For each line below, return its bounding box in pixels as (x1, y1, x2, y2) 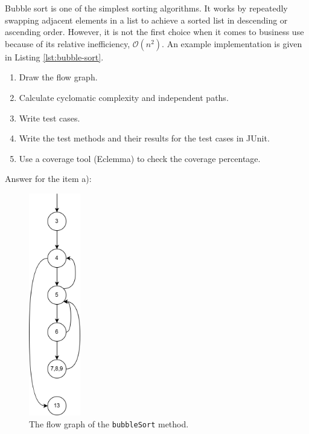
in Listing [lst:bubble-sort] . (5, 50, 104, 63)
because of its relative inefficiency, (5, 37, 130, 50)
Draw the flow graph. (19, 71, 98, 83)
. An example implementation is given (162, 37, 302, 50)
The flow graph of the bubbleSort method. (29, 417, 189, 430)
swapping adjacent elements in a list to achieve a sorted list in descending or (5, 13, 288, 26)
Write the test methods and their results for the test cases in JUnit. (19, 132, 270, 144)
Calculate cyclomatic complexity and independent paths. (19, 91, 229, 103)
